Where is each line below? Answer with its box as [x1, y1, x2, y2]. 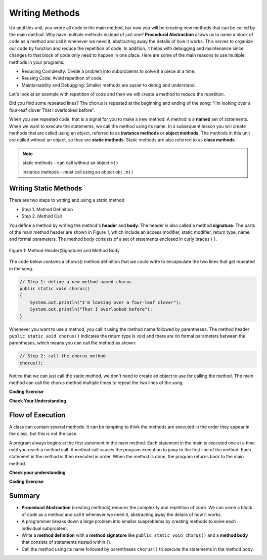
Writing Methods [9, 7, 80, 18]
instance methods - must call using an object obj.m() [22, 169, 134, 175]
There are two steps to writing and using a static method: [9, 197, 126, 203]
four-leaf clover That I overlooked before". [9, 107, 95, 113]
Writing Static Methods [9, 184, 83, 193]
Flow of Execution [9, 411, 66, 419]
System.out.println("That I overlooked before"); [30, 306, 153, 312]
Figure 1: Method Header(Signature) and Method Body [9, 247, 120, 253]
